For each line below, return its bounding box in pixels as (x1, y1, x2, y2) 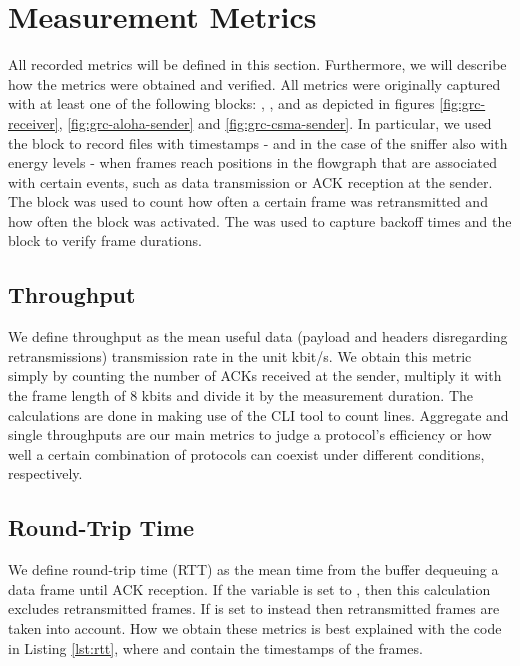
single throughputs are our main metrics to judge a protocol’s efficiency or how (8, 424, 492, 445)
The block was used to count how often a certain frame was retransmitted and (8, 191, 488, 212)
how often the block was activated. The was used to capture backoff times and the (8, 210, 512, 231)
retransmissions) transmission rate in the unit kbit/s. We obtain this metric (8, 345, 472, 366)
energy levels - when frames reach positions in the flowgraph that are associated (8, 152, 498, 173)
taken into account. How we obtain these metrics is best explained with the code (8, 618, 502, 638)
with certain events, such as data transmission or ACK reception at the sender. (8, 171, 493, 192)
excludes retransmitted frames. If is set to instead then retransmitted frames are (8, 598, 500, 619)
